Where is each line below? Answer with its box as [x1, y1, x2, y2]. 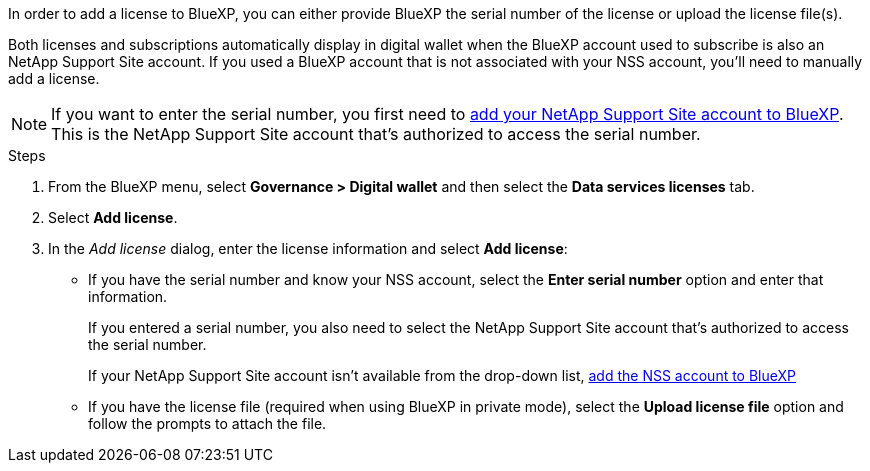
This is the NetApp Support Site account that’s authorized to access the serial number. [51, 124, 701, 144]
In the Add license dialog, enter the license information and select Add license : [48, 240, 568, 257]
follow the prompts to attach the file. [88, 415, 327, 432]
